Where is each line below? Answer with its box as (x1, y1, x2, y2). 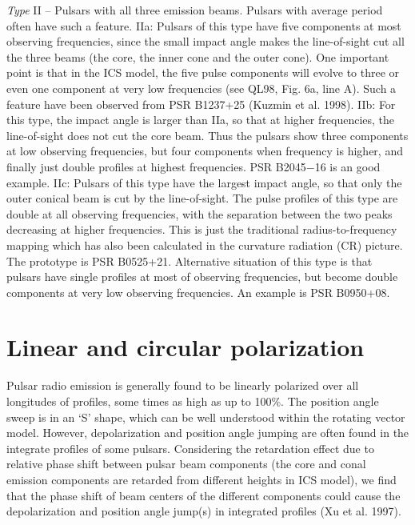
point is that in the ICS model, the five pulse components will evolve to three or (6, 64, 400, 81)
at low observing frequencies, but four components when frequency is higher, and (6, 142, 403, 159)
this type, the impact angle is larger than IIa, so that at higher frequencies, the (6, 111, 395, 128)
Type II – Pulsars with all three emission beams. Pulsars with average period (6, 2, 383, 18)
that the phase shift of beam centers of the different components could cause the (6, 487, 401, 503)
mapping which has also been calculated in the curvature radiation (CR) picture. (6, 236, 403, 253)
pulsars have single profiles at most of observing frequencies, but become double (6, 268, 398, 285)
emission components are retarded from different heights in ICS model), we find (6, 471, 397, 487)
